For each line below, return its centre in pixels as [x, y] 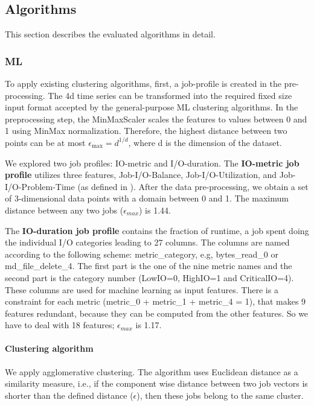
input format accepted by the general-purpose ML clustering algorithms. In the [152, 107]
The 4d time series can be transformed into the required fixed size [170, 95]
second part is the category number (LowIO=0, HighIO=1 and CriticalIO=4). [149, 277]
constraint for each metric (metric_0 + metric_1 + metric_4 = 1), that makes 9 [155, 301]
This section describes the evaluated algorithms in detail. [110, 34]
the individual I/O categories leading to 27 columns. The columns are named [147, 242]
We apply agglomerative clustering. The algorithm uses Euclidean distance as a [152, 371]
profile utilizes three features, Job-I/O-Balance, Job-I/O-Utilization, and [141, 175]
